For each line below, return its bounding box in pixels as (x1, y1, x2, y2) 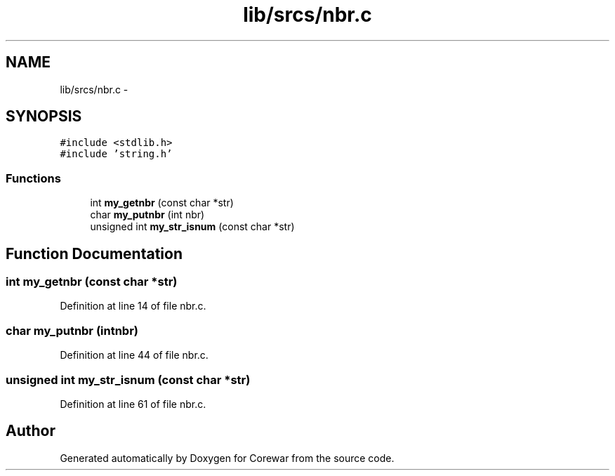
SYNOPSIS (6, 107, 82, 126)
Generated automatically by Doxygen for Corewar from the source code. (60, 451, 395, 464)
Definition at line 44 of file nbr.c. (60, 349, 209, 362)
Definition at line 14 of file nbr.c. (60, 300, 206, 312)
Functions (6, 171, 61, 185)
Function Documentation (6, 244, 183, 263)
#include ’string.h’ (60, 148, 173, 160)
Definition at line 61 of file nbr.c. (60, 397, 206, 410)
